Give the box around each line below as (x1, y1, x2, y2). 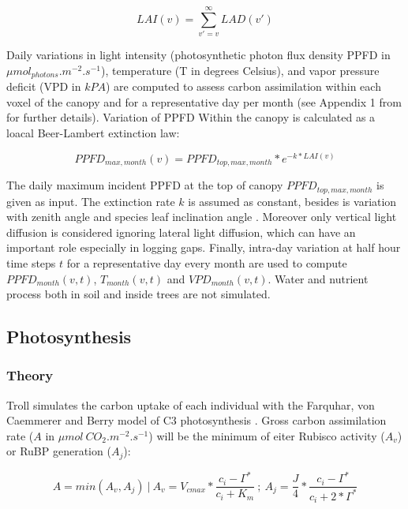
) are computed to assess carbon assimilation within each (105, 78, 381, 95)
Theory (6, 365, 54, 385)
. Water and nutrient (268, 270, 369, 286)
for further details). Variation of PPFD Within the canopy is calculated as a (6, 109, 376, 125)
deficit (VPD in (6, 78, 81, 95)
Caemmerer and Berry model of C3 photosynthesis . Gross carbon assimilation (6, 412, 387, 429)
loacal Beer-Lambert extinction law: (6, 124, 180, 140)
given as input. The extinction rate (6, 193, 175, 209)
